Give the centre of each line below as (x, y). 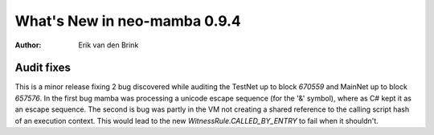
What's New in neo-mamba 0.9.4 (128, 21)
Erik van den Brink (108, 45)
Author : (28, 45)
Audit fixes (43, 68)
